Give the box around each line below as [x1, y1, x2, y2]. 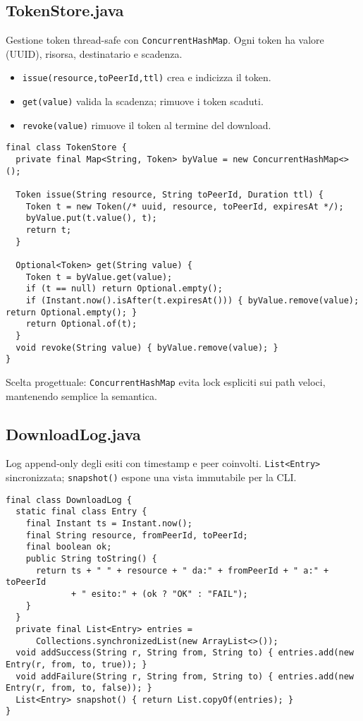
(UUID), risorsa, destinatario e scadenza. [6, 46, 183, 61]
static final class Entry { [16, 507, 147, 517]
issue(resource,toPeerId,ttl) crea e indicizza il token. [22, 70, 271, 85]
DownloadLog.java [6, 423, 141, 444]
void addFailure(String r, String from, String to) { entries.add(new [16, 671, 354, 681]
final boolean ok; [25, 542, 112, 552]
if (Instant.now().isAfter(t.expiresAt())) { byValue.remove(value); [25, 295, 359, 305]
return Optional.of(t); [25, 319, 137, 329]
